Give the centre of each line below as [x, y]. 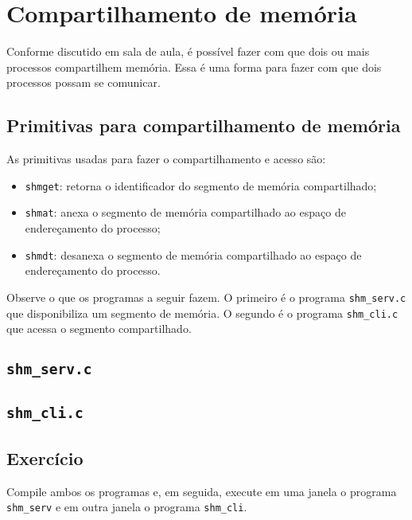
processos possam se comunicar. [84, 82]
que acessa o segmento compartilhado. [99, 328]
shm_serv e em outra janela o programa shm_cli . [127, 507]
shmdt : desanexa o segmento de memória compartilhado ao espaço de [193, 254]
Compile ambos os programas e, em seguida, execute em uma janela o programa [202, 491]
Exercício [45, 457]
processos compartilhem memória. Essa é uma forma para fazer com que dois [194, 66]
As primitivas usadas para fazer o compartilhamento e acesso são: [166, 159]
